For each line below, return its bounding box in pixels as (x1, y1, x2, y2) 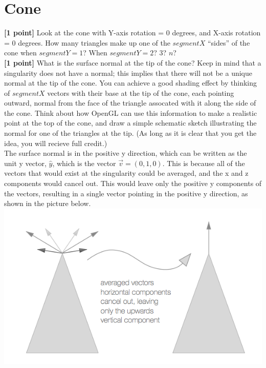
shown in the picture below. (4, 198, 91, 209)
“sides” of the (207, 37, 250, 48)
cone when (4, 47, 37, 58)
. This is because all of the (162, 157, 245, 168)
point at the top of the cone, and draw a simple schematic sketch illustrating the (4, 117, 257, 128)
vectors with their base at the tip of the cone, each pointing (47, 87, 234, 98)
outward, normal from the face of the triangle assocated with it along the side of (4, 97, 256, 108)
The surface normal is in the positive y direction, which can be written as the (4, 148, 247, 158)
